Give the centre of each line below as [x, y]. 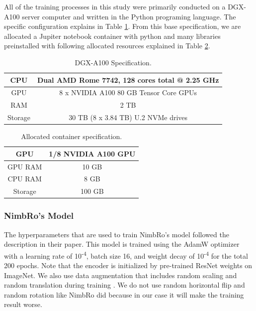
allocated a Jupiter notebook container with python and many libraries [112, 36]
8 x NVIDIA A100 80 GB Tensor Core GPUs [128, 92]
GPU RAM [25, 166]
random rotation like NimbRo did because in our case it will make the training [124, 294]
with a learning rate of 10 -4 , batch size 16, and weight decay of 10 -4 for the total [126, 255]
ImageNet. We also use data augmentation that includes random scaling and [121, 275]
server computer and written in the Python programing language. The [129, 16]
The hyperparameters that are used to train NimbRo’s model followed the [117, 234]
